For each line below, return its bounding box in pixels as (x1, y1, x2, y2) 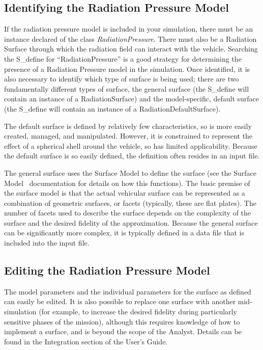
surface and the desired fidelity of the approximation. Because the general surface (4, 217, 258, 228)
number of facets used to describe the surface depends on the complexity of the (4, 207, 251, 218)
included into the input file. (4, 237, 90, 248)
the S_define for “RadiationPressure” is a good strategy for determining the (4, 53, 242, 64)
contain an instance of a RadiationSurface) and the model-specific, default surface (4, 93, 259, 104)
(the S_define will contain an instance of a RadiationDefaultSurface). (4, 103, 221, 114)
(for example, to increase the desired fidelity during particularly (39, 306, 237, 317)
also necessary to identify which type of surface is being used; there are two (4, 73, 239, 84)
